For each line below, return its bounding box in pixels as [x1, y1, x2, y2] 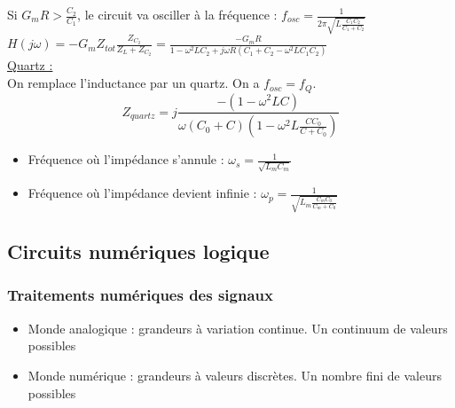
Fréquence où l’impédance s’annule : [27, 150, 224, 169]
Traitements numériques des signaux [7, 284, 273, 306]
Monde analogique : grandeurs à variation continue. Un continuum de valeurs [27, 318, 448, 337]
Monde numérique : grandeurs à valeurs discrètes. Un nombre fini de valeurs [27, 365, 442, 384]
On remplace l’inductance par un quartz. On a [7, 74, 260, 92]
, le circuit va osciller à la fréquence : [77, 5, 278, 23]
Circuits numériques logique [7, 238, 270, 265]
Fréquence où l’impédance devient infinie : [27, 184, 257, 202]
